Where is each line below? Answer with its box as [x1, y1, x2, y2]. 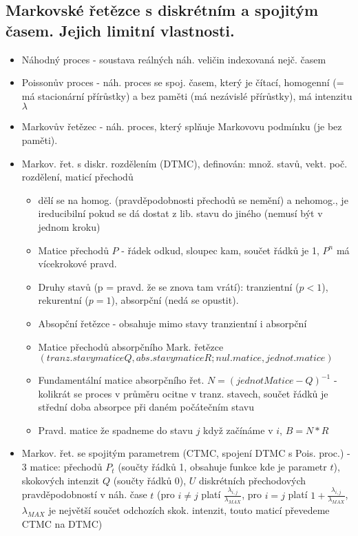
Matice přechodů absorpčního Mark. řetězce [38, 339, 224, 353]
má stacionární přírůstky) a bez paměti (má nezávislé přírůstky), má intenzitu [21, 88, 352, 103]
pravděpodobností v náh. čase [21, 487, 147, 502]
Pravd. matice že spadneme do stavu [38, 422, 193, 437]
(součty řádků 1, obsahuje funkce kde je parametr [118, 460, 327, 474]
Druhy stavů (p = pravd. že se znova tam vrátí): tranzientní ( [38, 279, 299, 293]
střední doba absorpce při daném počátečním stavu [38, 400, 255, 414]
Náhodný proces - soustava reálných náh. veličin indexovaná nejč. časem [21, 52, 326, 66]
